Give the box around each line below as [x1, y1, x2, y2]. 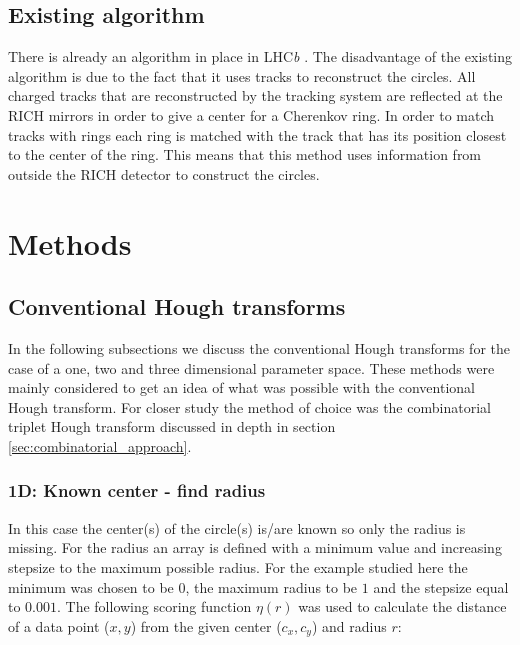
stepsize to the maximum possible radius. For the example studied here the [8, 556, 468, 577]
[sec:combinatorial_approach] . [8, 435, 192, 456]
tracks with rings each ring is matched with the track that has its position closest [8, 124, 507, 145]
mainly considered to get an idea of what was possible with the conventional [8, 377, 475, 398]
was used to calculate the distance [298, 596, 507, 617]
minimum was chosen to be [8, 576, 174, 597]
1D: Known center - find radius [8, 478, 266, 503]
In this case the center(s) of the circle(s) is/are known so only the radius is [8, 517, 466, 538]
